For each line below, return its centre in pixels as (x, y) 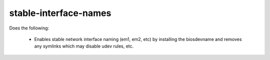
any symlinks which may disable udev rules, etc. (84, 46)
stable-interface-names (60, 13)
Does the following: (29, 28)
